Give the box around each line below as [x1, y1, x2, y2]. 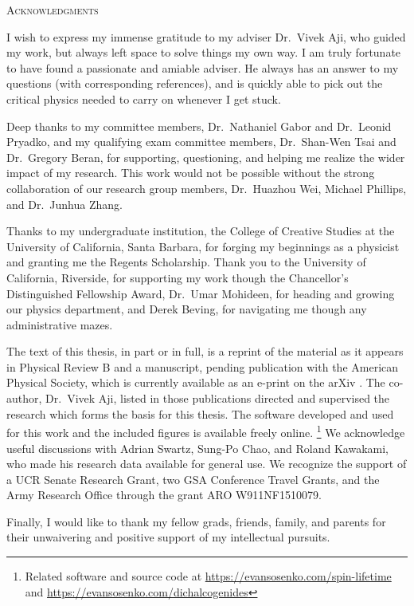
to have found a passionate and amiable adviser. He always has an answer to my [6, 59, 399, 76]
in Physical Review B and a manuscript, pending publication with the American [6, 358, 399, 375]
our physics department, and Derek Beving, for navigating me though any [6, 301, 367, 317]
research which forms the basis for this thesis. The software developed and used [6, 405, 394, 422]
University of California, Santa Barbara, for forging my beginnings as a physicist [6, 238, 400, 254]
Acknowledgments [6, 2, 99, 18]
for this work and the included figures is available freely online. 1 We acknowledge [6, 422, 405, 440]
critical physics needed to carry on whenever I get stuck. [6, 90, 281, 107]
